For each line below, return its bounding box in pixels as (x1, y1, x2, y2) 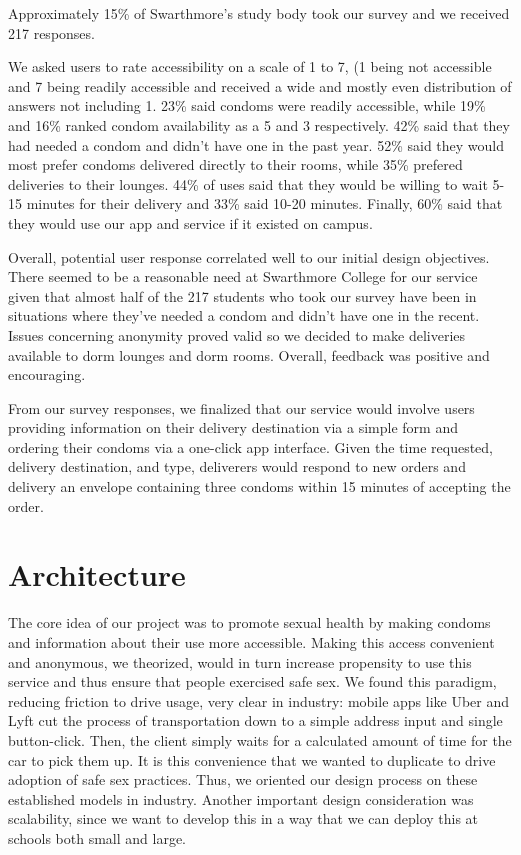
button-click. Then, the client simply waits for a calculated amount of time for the (8, 729, 512, 750)
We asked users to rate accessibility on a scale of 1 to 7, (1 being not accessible (8, 56, 492, 77)
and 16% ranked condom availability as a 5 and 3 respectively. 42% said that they (8, 114, 510, 135)
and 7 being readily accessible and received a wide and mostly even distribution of (8, 75, 512, 96)
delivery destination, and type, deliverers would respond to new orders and (8, 456, 466, 477)
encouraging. (8, 364, 86, 385)
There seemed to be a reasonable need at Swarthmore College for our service (8, 266, 478, 287)
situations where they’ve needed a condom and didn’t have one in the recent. (8, 305, 480, 326)
